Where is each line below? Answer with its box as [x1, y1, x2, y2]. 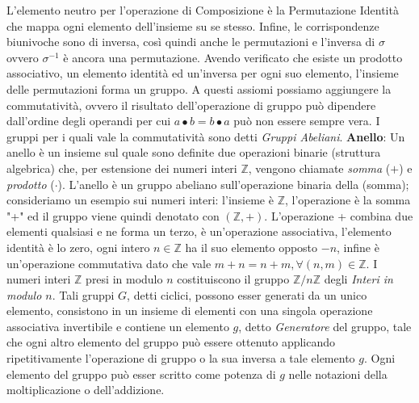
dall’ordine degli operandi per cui [6, 112, 171, 129]
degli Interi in [324, 271, 393, 288]
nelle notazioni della [288, 365, 388, 382]
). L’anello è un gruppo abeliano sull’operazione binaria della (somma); [57, 175, 409, 192]
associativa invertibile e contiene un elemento [6, 317, 229, 334]
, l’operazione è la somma [284, 191, 411, 208]
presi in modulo [86, 271, 163, 288]
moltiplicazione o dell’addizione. [6, 381, 165, 398]
